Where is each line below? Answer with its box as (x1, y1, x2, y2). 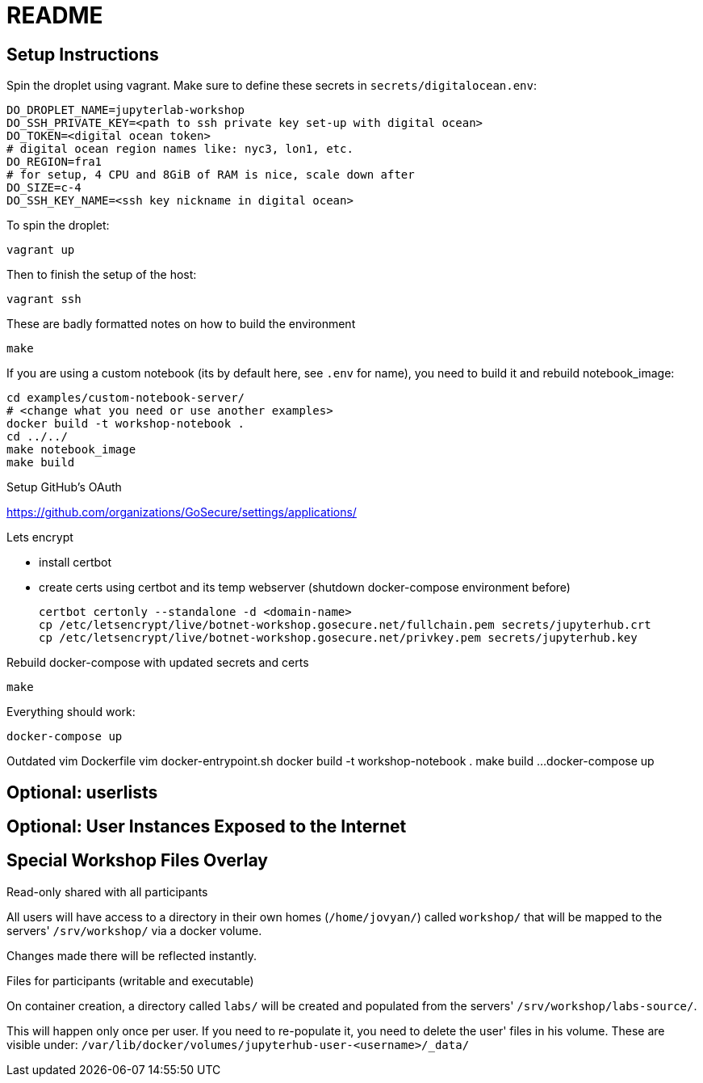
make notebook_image (6, 443, 136, 457)
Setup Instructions (6, 44, 159, 65)
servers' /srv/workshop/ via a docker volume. (6, 923, 262, 938)
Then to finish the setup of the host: (6, 268, 197, 282)
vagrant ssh (6, 293, 82, 306)
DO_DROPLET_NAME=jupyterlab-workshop (6, 103, 245, 117)
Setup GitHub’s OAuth (6, 480, 122, 495)
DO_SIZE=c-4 (6, 181, 82, 195)
